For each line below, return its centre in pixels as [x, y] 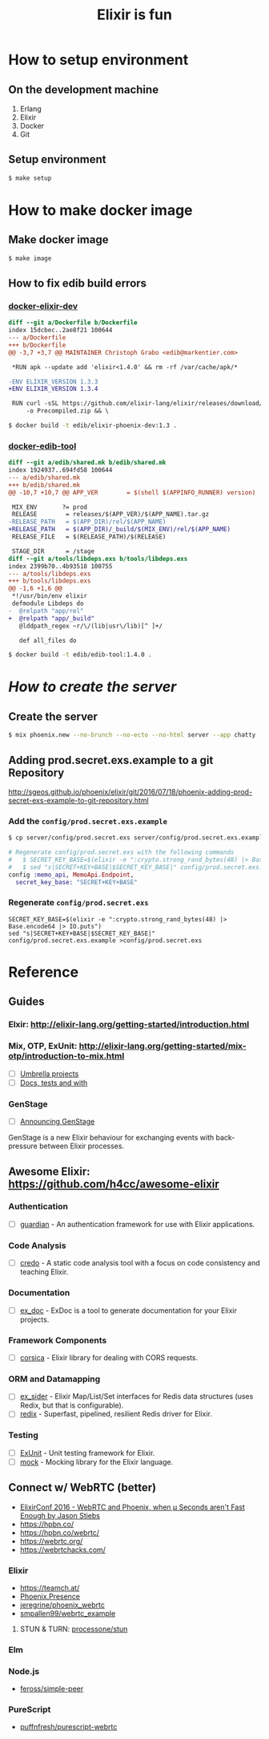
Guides [27, 1002]
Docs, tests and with [54, 1083]
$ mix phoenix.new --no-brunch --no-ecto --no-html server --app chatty [132, 735]
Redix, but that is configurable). [72, 1405]
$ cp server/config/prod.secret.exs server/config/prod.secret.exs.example [137, 838]
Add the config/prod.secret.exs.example [88, 821]
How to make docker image [101, 210]
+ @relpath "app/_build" [51, 618]
